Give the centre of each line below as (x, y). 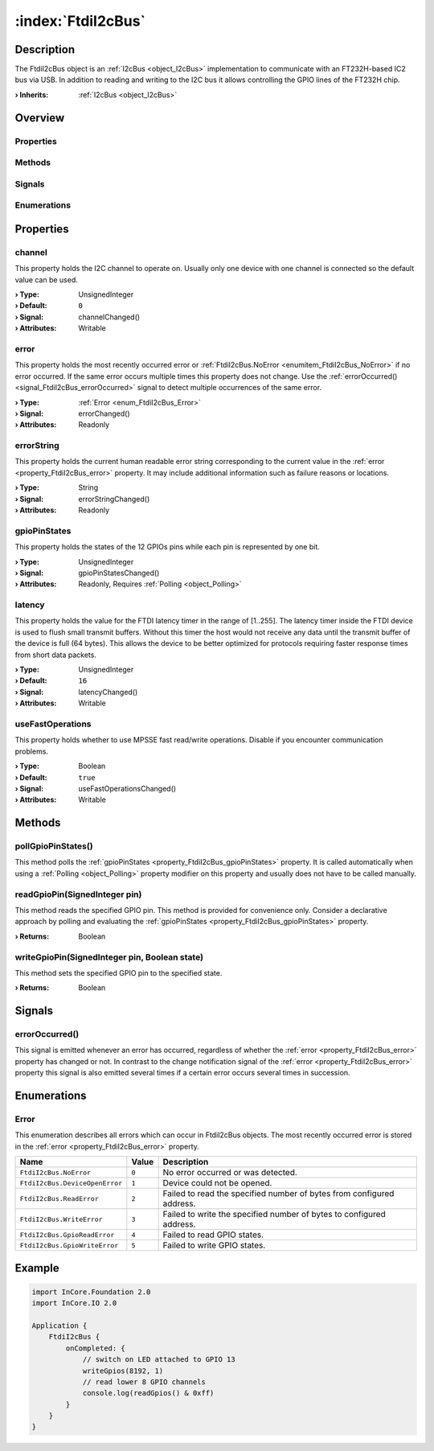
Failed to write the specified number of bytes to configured (274, 1215)
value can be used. (46, 280)
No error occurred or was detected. (230, 1173)
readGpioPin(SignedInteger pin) (78, 894)
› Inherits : (32, 95)
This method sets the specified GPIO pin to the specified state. (119, 972)
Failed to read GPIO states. (213, 1235)
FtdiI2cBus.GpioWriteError (69, 1245)
